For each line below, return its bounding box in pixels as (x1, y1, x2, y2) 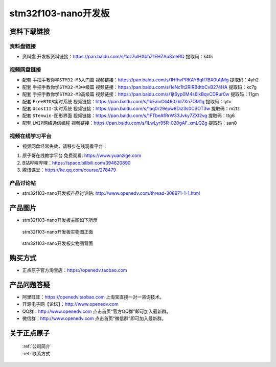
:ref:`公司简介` (22, 343, 52, 350)
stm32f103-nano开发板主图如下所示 (22, 217, 98, 223)
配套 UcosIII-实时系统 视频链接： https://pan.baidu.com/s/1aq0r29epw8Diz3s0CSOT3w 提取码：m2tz (22, 105, 240, 112)
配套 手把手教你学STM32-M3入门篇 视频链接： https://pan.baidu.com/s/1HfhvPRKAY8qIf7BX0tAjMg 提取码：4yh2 (22, 77, 259, 83)
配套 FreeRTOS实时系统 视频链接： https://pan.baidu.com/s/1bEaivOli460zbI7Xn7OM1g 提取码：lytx (22, 98, 232, 104)
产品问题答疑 (9, 280, 50, 289)
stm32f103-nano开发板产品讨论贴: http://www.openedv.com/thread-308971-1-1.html (22, 190, 200, 196)
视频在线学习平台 (9, 132, 52, 140)
